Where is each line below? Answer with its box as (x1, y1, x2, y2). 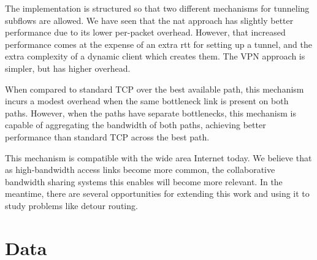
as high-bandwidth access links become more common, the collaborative (5, 163, 275, 176)
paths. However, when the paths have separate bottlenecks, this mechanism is (5, 106, 297, 119)
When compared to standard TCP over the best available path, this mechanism (5, 82, 304, 95)
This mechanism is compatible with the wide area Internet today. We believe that (5, 151, 312, 164)
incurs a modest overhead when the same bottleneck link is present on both (5, 94, 289, 107)
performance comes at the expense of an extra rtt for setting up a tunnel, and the (5, 37, 312, 50)
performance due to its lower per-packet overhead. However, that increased (5, 26, 286, 39)
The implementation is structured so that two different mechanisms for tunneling (5, 2, 310, 14)
